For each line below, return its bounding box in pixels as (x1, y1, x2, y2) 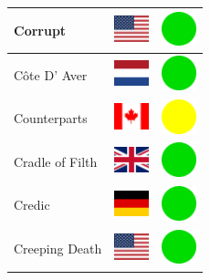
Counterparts (14, 109, 88, 128)
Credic (14, 195, 50, 214)
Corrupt (14, 20, 67, 39)
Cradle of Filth (14, 151, 98, 171)
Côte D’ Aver (14, 65, 88, 84)
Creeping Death (14, 239, 102, 258)
